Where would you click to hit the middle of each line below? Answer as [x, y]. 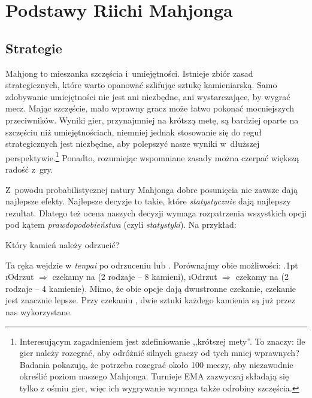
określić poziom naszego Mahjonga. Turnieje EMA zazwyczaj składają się [154, 376]
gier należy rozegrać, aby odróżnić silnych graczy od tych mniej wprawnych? [159, 353]
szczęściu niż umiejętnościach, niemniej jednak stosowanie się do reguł [134, 132]
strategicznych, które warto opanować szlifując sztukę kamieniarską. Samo [141, 85]
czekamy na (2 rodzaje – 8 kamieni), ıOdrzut [135, 277]
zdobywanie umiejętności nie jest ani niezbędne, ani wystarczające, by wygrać [148, 96]
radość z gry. [29, 169]
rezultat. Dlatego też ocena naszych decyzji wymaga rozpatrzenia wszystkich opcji [156, 212]
